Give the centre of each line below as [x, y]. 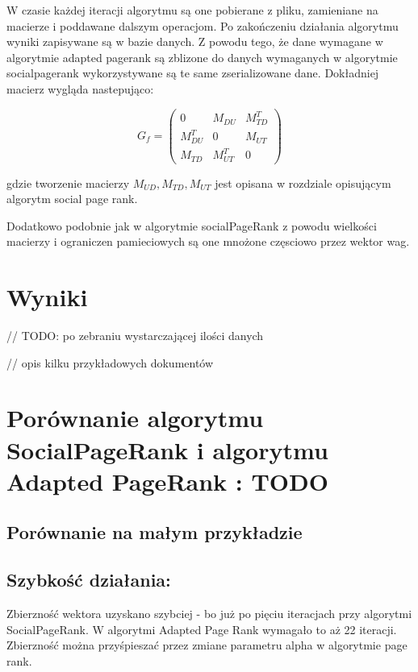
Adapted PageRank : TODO [167, 481]
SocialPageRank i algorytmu [167, 449]
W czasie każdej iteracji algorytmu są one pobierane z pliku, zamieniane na [192, 10]
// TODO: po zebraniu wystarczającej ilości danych [135, 336]
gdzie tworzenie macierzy [68, 183]
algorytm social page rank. [72, 199]
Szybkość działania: [89, 580]
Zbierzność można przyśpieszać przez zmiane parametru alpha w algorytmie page [207, 645]
